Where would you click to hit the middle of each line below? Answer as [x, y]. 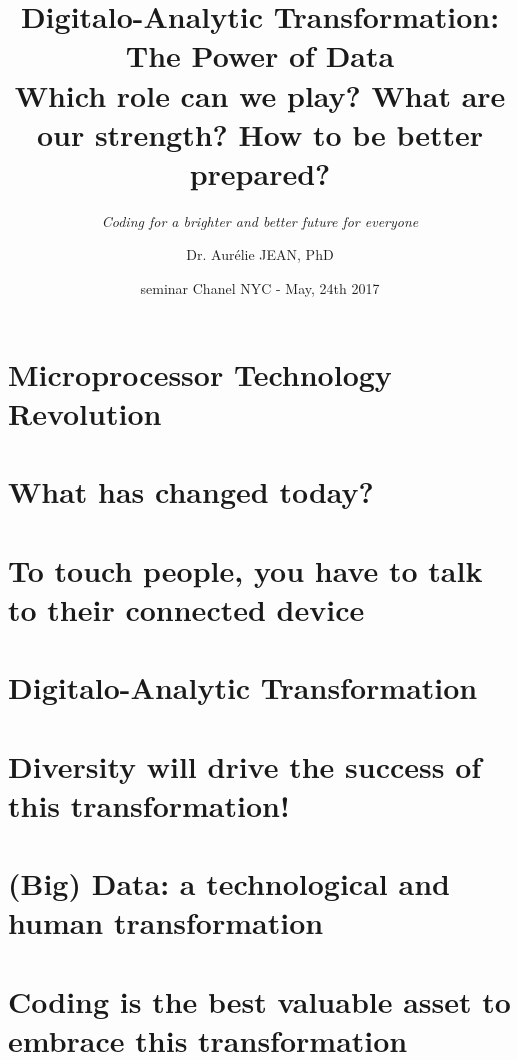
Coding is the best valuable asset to [259, 1000]
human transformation [166, 922]
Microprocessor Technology [200, 373]
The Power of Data [260, 55]
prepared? [260, 172]
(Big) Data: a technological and [229, 883]
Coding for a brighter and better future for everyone [260, 220]
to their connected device [186, 608]
